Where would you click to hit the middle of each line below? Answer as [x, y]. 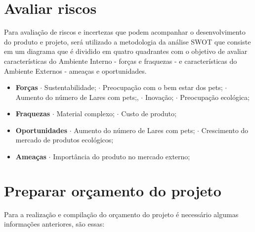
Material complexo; [85, 114]
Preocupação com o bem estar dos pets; [163, 87]
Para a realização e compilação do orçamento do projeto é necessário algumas [121, 214]
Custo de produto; [149, 114]
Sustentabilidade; [70, 87]
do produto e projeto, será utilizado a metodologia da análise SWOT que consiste [127, 41]
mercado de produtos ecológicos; [64, 140]
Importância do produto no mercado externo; [122, 157]
